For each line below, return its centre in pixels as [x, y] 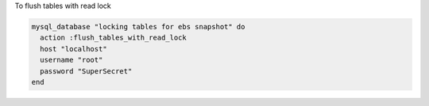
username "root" [71, 60]
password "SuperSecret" [86, 71]
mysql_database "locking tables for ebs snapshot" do [138, 26]
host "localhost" [73, 49]
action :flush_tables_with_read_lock [113, 38]
